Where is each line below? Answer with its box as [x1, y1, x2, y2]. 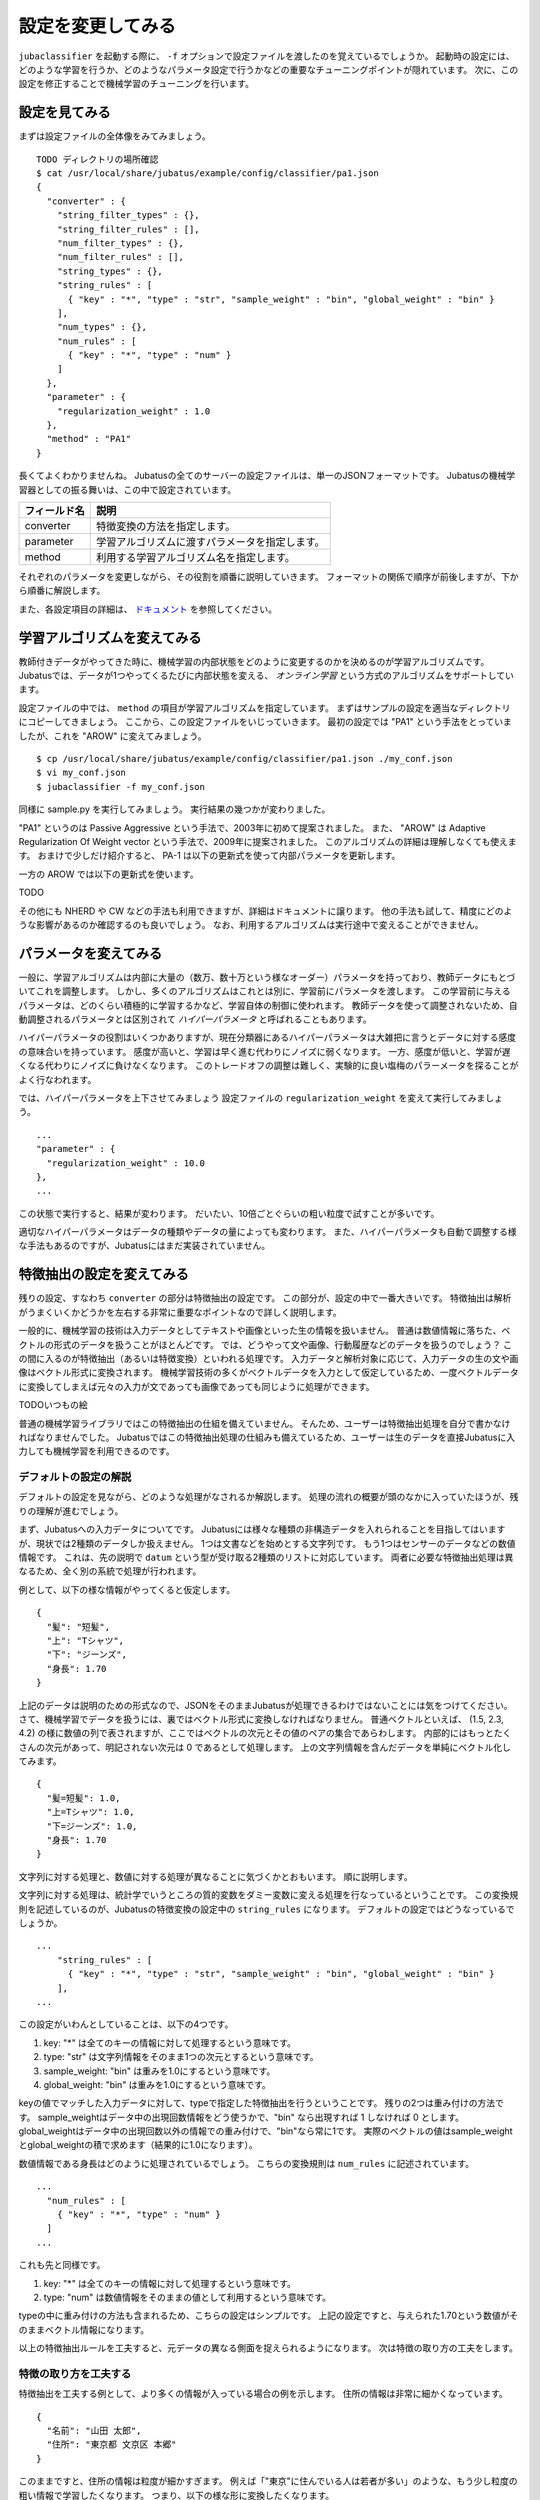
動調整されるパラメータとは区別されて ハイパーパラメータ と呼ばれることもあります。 [18, 1013, 372, 1025]
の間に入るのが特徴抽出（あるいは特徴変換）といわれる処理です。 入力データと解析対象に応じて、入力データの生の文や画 [18, 1352, 519, 1364]
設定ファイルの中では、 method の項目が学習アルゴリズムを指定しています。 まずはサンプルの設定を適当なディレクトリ [18, 701, 511, 714]
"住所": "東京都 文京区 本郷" [46, 2439, 177, 2450]
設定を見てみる [18, 104, 111, 121]
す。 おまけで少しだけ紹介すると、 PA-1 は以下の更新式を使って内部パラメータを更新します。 [18, 850, 401, 862]
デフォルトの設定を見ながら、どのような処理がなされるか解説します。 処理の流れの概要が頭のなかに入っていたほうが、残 [18, 1491, 519, 1503]
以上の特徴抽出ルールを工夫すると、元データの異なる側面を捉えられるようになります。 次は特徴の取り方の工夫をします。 [18, 2342, 519, 2354]
